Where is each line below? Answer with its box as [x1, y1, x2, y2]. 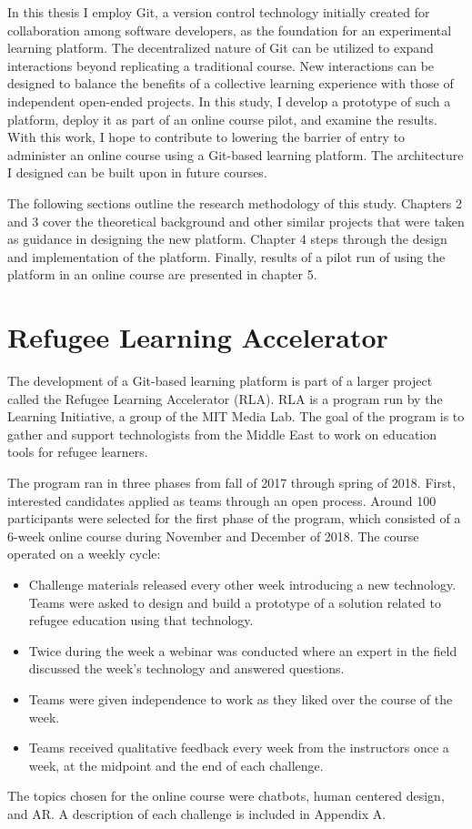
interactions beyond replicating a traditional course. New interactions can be [7, 56, 435, 75]
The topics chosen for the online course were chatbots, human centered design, [7, 786, 445, 805]
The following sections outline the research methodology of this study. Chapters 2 [7, 193, 462, 212]
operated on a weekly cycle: [7, 544, 161, 563]
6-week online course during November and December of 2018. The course [7, 526, 419, 545]
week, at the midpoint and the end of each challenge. [28, 755, 324, 774]
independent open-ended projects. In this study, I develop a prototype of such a [7, 91, 451, 110]
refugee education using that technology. [28, 611, 254, 630]
